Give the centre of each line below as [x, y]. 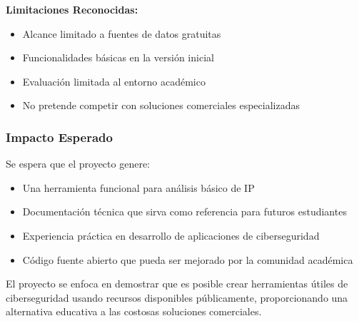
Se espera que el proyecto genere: [78, 164]
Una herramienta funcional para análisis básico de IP [138, 187]
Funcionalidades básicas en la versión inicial [118, 57]
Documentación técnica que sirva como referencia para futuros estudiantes [184, 212]
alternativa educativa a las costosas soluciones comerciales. [134, 311]
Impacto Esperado [59, 137]
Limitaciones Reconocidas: [72, 9]
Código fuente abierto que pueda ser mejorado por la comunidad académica [188, 259]
